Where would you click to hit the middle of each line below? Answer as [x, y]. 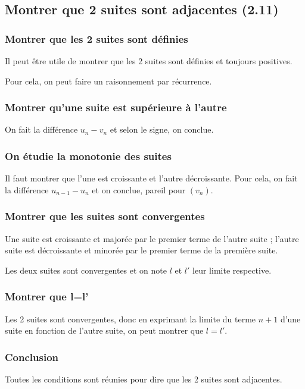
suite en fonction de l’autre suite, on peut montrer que [104, 330]
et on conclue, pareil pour [139, 189]
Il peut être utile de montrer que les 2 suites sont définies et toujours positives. [149, 61]
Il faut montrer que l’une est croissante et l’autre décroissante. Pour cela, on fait [151, 178]
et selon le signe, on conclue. [162, 129]
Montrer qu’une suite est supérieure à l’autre [116, 107]
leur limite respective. [232, 270]
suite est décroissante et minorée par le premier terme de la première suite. [141, 250]
